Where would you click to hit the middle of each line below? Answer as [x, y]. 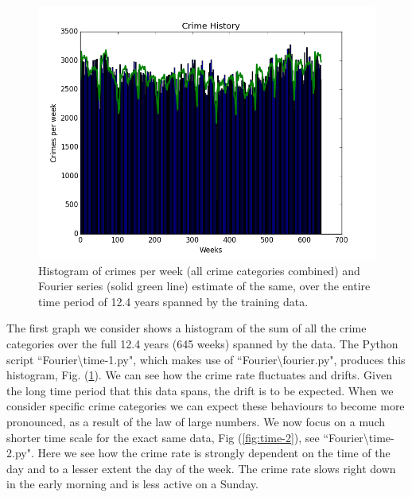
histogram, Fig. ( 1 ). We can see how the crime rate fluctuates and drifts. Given [199, 375]
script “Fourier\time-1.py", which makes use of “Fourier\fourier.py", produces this [206, 359]
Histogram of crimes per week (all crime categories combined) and [199, 270]
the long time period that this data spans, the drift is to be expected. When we [200, 390]
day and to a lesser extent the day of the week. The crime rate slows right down [201, 468]
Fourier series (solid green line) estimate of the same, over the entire [204, 286]
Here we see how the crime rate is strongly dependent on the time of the [214, 453]
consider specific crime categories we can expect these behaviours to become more [206, 406]
